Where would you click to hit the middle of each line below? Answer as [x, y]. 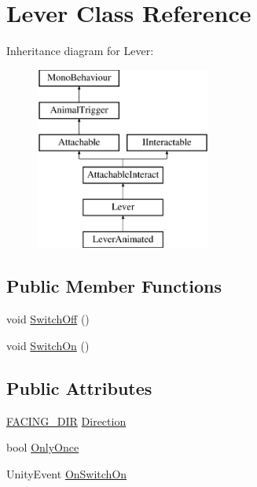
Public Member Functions [114, 286]
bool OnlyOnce [43, 447]
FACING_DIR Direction [66, 421]
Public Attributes [79, 387]
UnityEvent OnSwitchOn [67, 473]
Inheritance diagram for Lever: [80, 51]
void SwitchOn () [48, 345]
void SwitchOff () [48, 319]
